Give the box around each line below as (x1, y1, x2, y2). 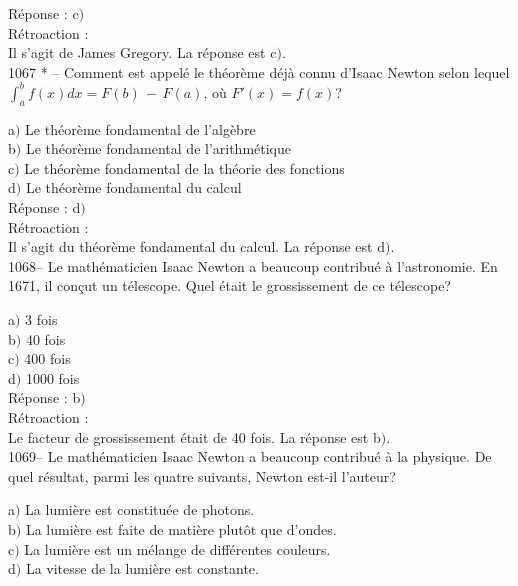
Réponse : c (8, 3, 79, 23)
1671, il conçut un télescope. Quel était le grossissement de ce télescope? (8, 275, 451, 296)
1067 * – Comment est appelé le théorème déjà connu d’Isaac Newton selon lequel (8, 61, 510, 82)
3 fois (25, 309, 58, 330)
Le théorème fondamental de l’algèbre (25, 118, 256, 139)
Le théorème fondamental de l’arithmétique (25, 138, 292, 159)
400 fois (24, 348, 71, 369)
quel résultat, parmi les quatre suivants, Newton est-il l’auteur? (8, 465, 396, 486)
